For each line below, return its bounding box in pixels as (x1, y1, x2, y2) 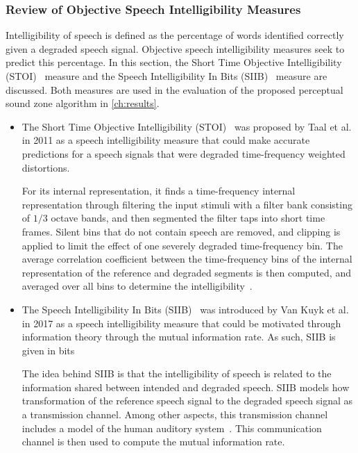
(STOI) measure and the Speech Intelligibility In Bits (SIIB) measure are (6, 69, 327, 83)
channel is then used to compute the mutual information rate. (22, 434, 285, 449)
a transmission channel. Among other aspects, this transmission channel (22, 407, 328, 422)
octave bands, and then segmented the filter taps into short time (51, 211, 325, 225)
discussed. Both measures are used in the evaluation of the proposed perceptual (6, 82, 343, 97)
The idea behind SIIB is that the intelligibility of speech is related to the (22, 366, 332, 381)
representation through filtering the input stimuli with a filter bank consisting (22, 197, 352, 211)
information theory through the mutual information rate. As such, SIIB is (22, 329, 336, 344)
